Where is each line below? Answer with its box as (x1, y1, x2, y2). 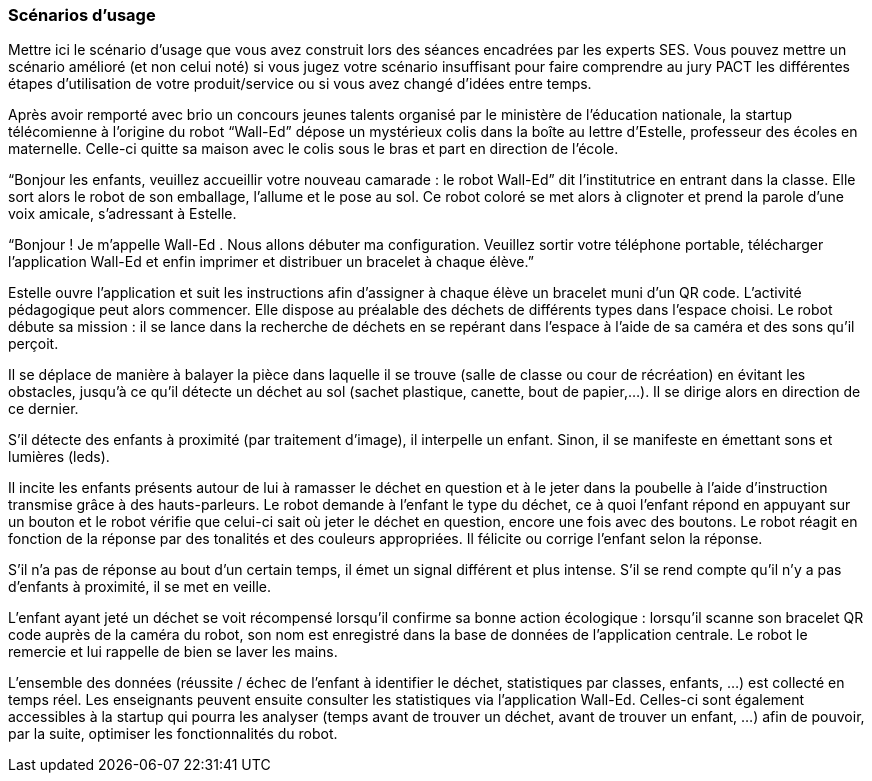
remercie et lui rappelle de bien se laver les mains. (8, 643, 338, 661)
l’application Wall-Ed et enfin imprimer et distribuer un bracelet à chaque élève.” (8, 253, 534, 271)
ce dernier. (8, 400, 79, 418)
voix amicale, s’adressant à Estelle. (8, 205, 237, 223)
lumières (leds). (8, 448, 110, 466)
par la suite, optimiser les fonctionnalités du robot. (8, 725, 338, 743)
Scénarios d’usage (8, 5, 156, 25)
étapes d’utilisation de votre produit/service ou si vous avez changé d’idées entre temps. (8, 75, 592, 93)
